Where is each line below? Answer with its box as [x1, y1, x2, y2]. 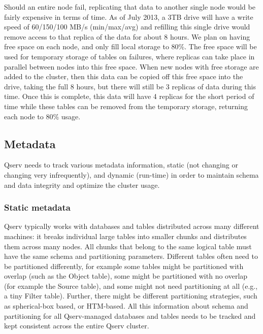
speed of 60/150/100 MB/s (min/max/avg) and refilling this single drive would [4, 21, 250, 32]
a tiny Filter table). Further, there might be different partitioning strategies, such [4, 290, 257, 301]
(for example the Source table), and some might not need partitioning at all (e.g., [4, 280, 258, 291]
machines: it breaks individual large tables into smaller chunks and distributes [4, 230, 247, 241]
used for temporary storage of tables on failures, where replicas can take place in [4, 51, 255, 61]
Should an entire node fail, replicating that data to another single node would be [4, 2, 255, 12]
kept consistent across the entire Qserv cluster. [4, 320, 149, 331]
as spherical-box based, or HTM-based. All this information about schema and [4, 300, 248, 311]
